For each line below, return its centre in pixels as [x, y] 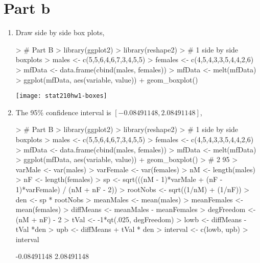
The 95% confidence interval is [63, 112]
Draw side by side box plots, [60, 32]
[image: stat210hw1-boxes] [61, 96]
